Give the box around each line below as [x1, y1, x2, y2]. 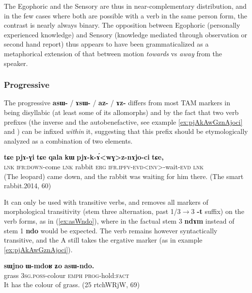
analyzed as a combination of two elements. [4, 135, 133, 146]
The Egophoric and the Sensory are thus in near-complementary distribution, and [4, 1, 247, 11]
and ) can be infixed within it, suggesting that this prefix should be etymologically [4, 126, 248, 136]
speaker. [4, 58, 28, 68]
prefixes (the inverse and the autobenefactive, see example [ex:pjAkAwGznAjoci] [4, 116, 243, 127]
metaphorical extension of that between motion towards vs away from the [4, 48, 222, 58]
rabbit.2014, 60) [4, 180, 51, 191]
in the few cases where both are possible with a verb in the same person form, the [4, 10, 247, 20]
